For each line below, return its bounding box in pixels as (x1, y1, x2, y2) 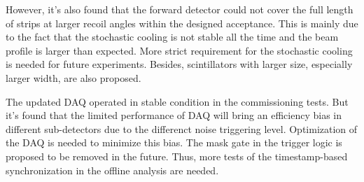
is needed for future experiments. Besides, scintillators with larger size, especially (6, 57, 353, 71)
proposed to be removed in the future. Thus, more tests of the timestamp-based (6, 148, 348, 163)
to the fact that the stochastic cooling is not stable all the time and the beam (6, 29, 339, 44)
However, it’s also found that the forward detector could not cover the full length (6, 2, 353, 16)
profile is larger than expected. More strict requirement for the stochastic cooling (6, 43, 353, 57)
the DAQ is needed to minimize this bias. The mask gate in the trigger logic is (6, 135, 342, 150)
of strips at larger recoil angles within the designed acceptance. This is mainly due (6, 15, 358, 30)
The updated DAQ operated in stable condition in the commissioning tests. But (6, 94, 349, 108)
